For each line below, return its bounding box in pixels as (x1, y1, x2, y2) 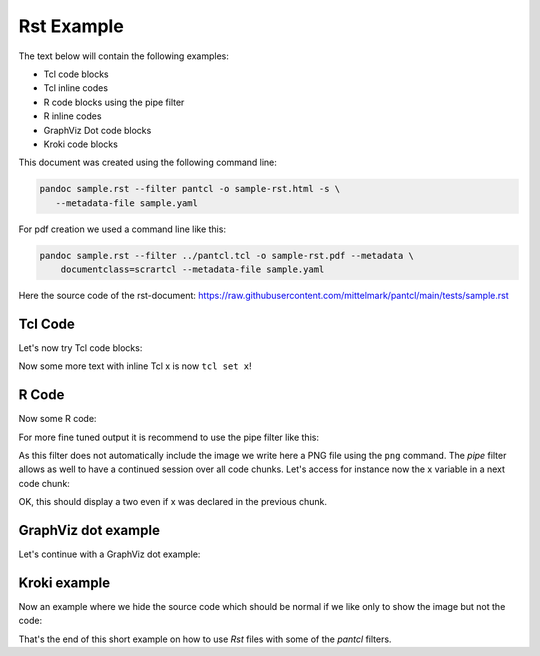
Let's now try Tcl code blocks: (18, 341, 143, 354)
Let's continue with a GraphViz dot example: (18, 548, 201, 560)
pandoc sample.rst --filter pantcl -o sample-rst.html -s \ (39, 183, 341, 195)
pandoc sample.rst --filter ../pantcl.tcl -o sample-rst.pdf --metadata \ (39, 250, 415, 261)
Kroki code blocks (43, 138, 119, 150)
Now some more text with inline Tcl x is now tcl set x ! (18, 360, 252, 372)
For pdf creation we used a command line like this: (18, 223, 227, 235)
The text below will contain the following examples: (18, 50, 229, 62)
